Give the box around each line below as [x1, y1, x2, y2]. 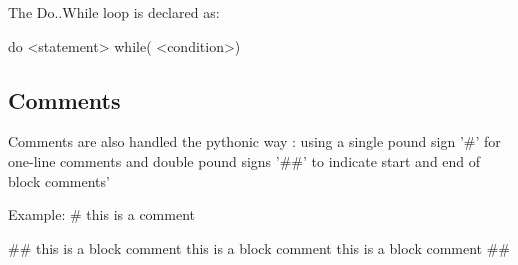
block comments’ [8, 170, 110, 191]
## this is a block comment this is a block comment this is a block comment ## [8, 237, 511, 258]
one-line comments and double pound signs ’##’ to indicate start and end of [8, 150, 481, 171]
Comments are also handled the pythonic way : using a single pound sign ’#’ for [8, 131, 501, 152]
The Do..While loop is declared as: [8, 2, 220, 22]
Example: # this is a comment [8, 204, 195, 225]
